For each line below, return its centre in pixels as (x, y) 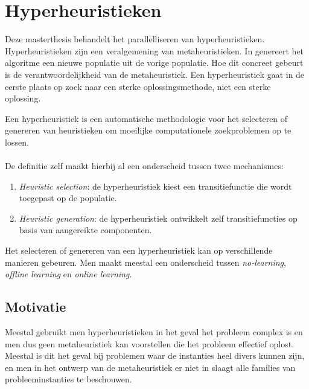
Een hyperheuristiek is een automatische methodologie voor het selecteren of (146, 118)
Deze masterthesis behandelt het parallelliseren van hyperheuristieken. (135, 39)
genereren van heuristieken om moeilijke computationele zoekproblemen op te (148, 130)
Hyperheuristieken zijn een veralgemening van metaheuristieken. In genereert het (154, 50)
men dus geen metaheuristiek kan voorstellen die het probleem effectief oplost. (150, 343)
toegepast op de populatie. (68, 198)
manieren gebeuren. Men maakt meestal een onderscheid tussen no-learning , (145, 262)
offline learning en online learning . (68, 274)
